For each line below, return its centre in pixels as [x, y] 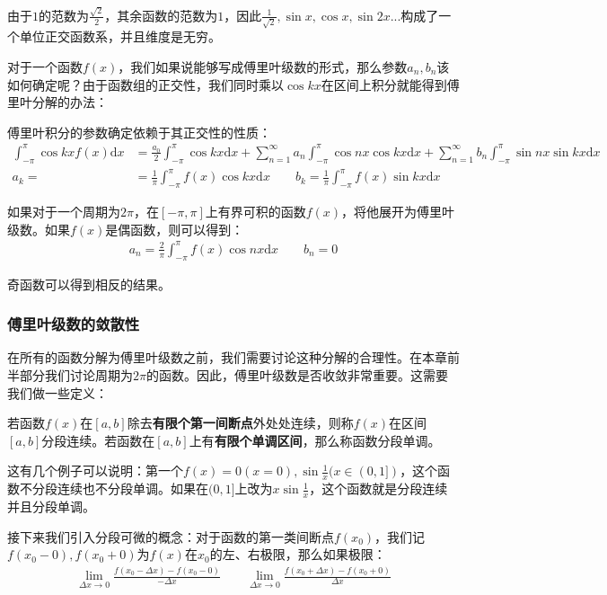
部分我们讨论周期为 [76, 374]
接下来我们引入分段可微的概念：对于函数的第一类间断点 [171, 536]
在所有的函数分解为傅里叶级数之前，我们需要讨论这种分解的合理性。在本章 [227, 357]
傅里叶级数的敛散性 [74, 324]
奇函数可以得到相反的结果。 [89, 284]
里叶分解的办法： [57, 102]
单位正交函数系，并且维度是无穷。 [120, 36]
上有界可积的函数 [255, 212]
